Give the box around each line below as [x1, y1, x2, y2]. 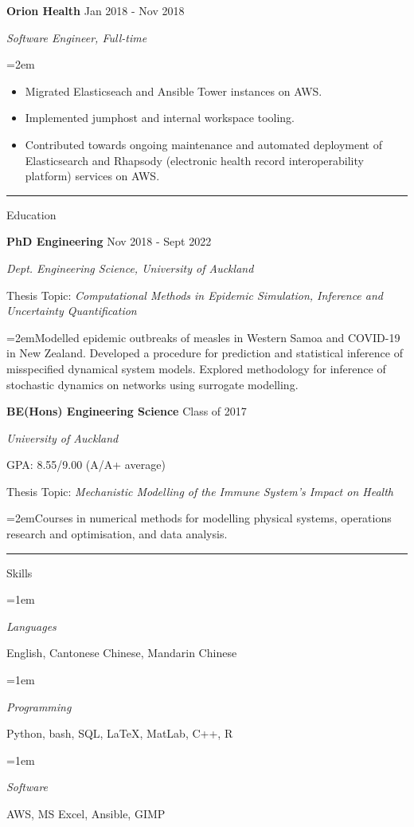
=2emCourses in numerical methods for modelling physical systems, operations [6, 510, 392, 526]
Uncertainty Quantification [6, 302, 137, 319]
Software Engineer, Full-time [6, 29, 147, 45]
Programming [6, 698, 72, 715]
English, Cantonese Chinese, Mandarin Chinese [6, 644, 237, 661]
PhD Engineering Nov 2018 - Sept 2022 [6, 233, 212, 250]
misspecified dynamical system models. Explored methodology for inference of [6, 360, 386, 376]
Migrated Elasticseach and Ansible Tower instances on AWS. [25, 82, 322, 99]
